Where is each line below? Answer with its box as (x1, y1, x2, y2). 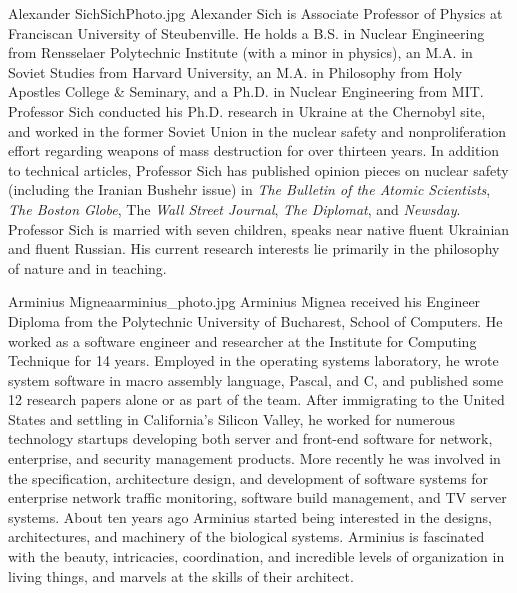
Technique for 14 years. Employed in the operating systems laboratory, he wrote (8, 350, 499, 371)
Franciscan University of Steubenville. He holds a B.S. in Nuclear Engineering (8, 22, 485, 43)
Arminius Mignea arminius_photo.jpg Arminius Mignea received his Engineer (8, 291, 481, 312)
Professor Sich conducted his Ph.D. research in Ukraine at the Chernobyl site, (8, 100, 486, 121)
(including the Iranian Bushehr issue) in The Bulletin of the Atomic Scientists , (8, 179, 491, 200)
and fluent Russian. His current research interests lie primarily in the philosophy (8, 238, 500, 259)
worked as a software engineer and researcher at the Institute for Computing (8, 330, 477, 351)
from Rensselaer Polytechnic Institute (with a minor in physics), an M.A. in (8, 42, 473, 63)
